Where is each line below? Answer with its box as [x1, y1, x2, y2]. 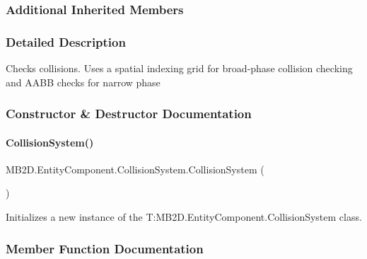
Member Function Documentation [6, 239, 204, 257]
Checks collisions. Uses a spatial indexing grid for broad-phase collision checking [6, 61, 353, 76]
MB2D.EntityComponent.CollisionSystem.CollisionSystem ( [6, 161, 264, 176]
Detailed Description [6, 33, 126, 50]
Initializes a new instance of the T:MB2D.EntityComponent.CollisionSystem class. [6, 209, 362, 224]
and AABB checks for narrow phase [6, 74, 161, 89]
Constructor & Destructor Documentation [6, 105, 252, 122]
